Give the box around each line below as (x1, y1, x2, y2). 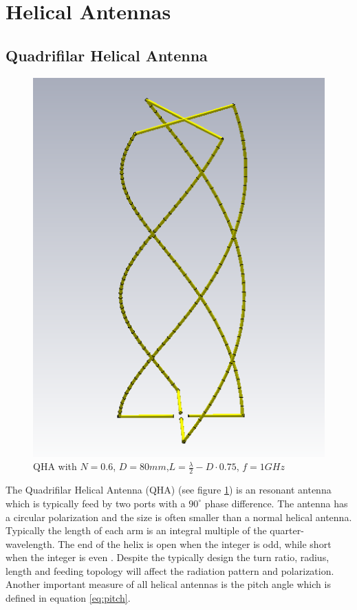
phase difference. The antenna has (204, 496, 348, 510)
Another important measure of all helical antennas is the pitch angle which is (6, 577, 331, 591)
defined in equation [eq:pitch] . (6, 591, 131, 605)
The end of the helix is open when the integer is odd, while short (58, 536, 332, 551)
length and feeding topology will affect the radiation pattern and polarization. (6, 563, 334, 578)
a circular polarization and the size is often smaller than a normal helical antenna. (6, 509, 352, 524)
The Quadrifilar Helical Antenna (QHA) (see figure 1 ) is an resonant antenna (6, 482, 332, 497)
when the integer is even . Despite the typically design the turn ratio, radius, (6, 550, 329, 565)
